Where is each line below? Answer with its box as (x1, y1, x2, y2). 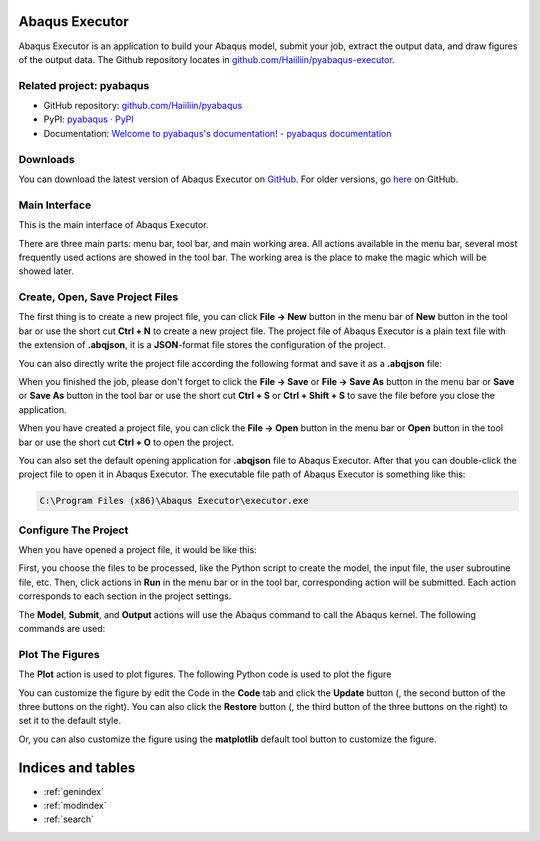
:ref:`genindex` (43, 785, 105, 797)
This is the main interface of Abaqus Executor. (18, 219, 209, 231)
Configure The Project (18, 523, 129, 537)
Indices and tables (18, 759, 136, 776)
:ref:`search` (43, 813, 95, 825)
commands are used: (18, 623, 106, 634)
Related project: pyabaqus (18, 78, 150, 92)
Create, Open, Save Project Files (18, 290, 179, 304)
